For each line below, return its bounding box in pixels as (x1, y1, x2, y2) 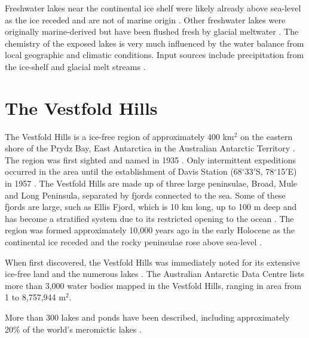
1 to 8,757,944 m (5, 291, 66, 303)
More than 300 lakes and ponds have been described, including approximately (5, 311, 290, 323)
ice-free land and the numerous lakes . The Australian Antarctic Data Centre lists (5, 267, 304, 280)
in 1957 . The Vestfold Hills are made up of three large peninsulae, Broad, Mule (5, 177, 298, 190)
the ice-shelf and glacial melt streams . (5, 60, 146, 72)
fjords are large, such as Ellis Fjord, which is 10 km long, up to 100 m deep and (5, 200, 297, 213)
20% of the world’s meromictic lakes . (5, 322, 142, 335)
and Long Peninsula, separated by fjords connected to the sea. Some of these (5, 188, 286, 201)
